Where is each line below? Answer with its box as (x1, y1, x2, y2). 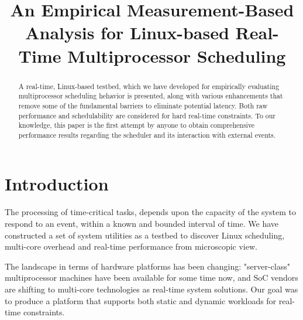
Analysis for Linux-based (25, 21, 229, 45)
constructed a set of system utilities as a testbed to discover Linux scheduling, (5, 229, 285, 241)
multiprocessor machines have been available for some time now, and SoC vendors (5, 271, 298, 284)
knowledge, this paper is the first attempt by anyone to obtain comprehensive (18, 120, 255, 130)
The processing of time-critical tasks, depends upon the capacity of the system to (5, 206, 296, 218)
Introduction (5, 172, 109, 196)
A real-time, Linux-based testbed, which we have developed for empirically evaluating (18, 81, 280, 91)
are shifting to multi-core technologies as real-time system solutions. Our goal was (5, 282, 298, 295)
